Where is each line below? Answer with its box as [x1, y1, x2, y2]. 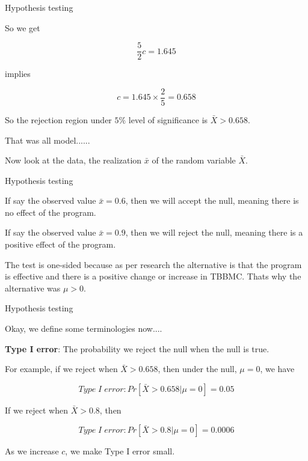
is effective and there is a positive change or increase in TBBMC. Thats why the [5, 270, 301, 282]
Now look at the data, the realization [5, 154, 142, 166]
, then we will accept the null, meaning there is [125, 194, 299, 207]
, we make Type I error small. [65, 445, 175, 457]
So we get [5, 21, 40, 34]
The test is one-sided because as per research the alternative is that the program [5, 258, 302, 270]
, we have [260, 362, 295, 375]
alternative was [5, 281, 61, 294]
